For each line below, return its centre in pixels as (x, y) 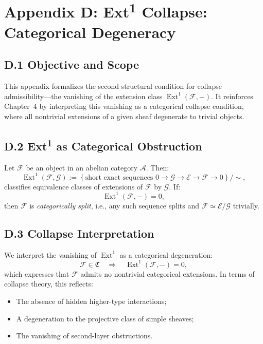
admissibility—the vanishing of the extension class (83, 96)
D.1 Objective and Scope (72, 64)
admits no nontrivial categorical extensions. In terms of (168, 273)
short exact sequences (119, 177)
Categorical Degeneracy (90, 32)
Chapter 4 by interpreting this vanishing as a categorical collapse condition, (124, 106)
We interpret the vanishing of (50, 254)
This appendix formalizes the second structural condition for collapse (113, 86)
